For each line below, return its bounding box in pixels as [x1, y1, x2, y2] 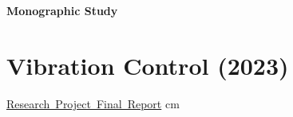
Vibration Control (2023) [6, 49, 289, 81]
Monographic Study [6, 2, 118, 18]
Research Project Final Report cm [6, 95, 180, 111]
